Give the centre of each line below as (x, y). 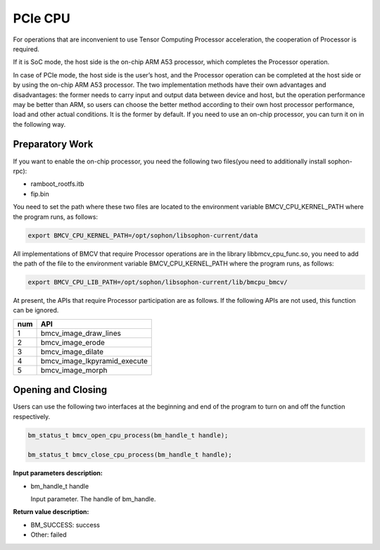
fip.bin (40, 194)
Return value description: (51, 512)
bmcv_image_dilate (72, 351)
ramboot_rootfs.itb (57, 184)
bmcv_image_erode (73, 342)
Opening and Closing (60, 390)
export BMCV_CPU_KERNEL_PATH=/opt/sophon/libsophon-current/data (143, 235)
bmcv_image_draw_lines (81, 333)
